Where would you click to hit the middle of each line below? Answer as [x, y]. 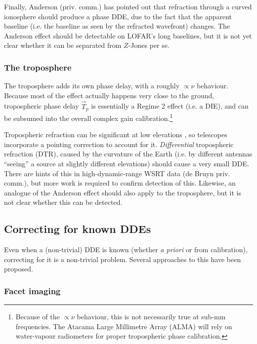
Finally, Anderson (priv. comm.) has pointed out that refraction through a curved [128, 6]
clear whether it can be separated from [63, 45]
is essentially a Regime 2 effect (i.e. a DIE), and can [170, 106]
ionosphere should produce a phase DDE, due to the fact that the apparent [118, 16]
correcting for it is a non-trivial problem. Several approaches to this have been [123, 259]
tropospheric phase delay [42, 106]
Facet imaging [32, 290]
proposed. [19, 269]
